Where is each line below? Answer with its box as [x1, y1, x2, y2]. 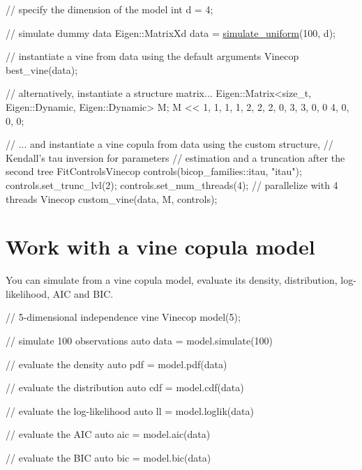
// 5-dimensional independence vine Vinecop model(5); [6, 310, 241, 324]
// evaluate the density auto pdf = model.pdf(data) [6, 356, 227, 371]
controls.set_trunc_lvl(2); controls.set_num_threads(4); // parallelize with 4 [6, 177, 338, 192]
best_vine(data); [6, 62, 78, 77]
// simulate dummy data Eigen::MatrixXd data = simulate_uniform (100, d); [6, 25, 335, 40]
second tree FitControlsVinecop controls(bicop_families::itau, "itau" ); [6, 164, 302, 179]
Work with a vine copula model [6, 232, 315, 261]
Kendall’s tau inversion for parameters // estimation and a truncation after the [6, 150, 345, 165]
